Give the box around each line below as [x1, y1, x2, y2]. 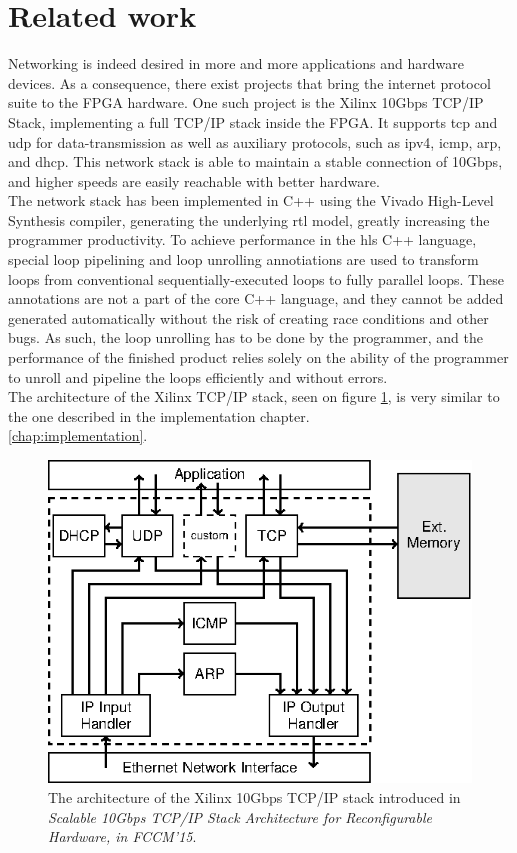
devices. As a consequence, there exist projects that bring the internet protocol [8, 72, 491, 93]
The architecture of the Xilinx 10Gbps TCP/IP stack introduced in [48, 787, 461, 808]
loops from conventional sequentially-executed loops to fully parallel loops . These [8, 268, 504, 289]
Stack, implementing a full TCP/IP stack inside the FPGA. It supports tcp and [8, 111, 498, 132]
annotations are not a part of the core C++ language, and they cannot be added [8, 288, 504, 309]
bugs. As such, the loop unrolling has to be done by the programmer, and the [8, 327, 483, 348]
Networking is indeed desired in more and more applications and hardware [8, 53, 464, 74]
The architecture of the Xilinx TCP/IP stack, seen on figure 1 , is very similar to [8, 386, 500, 407]
